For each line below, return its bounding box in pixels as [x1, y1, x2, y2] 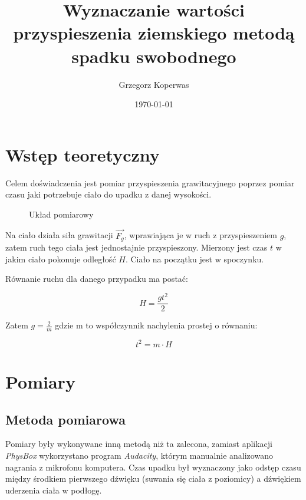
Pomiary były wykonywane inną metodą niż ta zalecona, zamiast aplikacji [5, 437, 273, 450]
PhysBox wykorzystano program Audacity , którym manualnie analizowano [5, 449, 273, 461]
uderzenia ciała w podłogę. [5, 483, 102, 496]
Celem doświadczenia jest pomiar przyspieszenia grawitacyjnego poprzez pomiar [5, 176, 295, 189]
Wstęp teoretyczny [5, 142, 160, 166]
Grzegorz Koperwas [119, 78, 189, 90]
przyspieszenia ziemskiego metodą [13, 21, 295, 45]
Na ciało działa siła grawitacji [5, 229, 113, 241]
